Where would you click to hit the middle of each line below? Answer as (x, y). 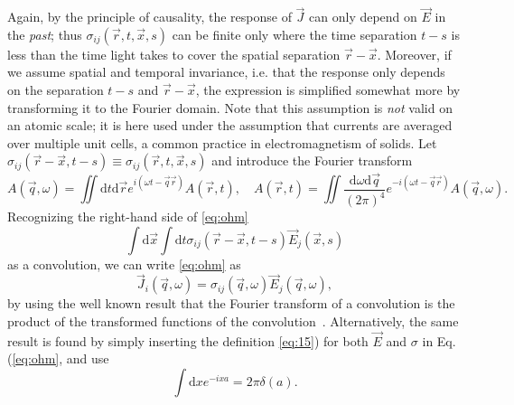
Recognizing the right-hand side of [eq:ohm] (128, 216)
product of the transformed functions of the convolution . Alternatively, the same (233, 321)
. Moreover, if (414, 54)
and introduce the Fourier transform (312, 160)
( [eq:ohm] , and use (58, 358)
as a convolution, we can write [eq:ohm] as (124, 264)
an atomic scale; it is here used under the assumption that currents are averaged (230, 125)
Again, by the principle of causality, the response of (150, 17)
